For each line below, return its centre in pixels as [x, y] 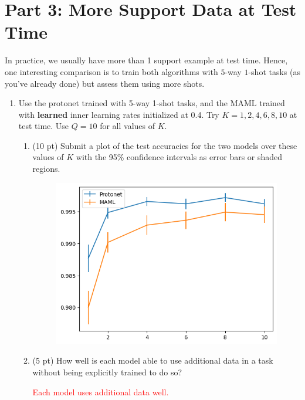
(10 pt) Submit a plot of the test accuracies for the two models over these [165, 145]
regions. [46, 169]
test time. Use [44, 126]
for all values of [127, 126]
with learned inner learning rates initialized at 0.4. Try [119, 114]
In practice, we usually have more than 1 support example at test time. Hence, [146, 60]
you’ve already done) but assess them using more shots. [105, 83]
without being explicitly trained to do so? [107, 372]
